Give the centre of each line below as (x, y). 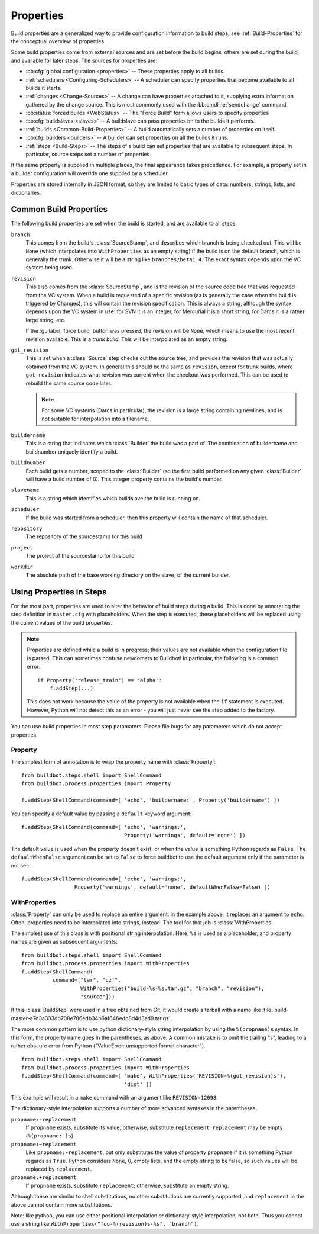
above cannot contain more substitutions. (61, 1204)
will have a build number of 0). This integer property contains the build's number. (124, 479)
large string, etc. (46, 320)
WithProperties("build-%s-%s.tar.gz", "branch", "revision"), (172, 988)
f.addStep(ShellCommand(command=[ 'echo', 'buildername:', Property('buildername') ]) (151, 800)
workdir (22, 567)
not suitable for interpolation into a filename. (95, 419)
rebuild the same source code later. (69, 383)
